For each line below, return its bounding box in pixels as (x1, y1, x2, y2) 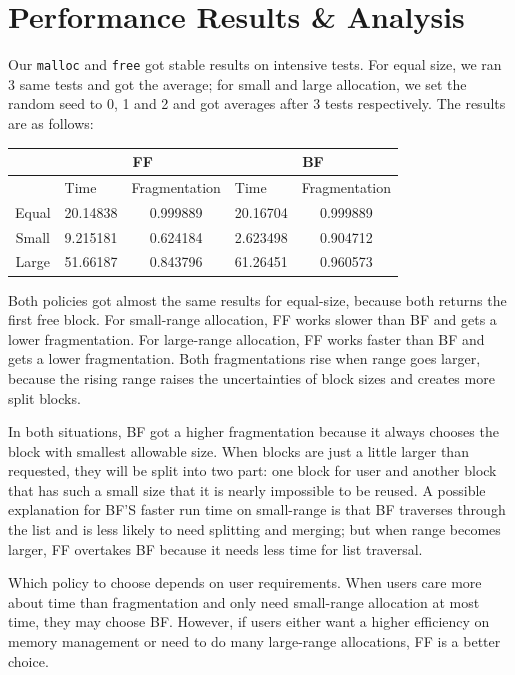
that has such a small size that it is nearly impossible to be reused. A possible (8, 479, 486, 500)
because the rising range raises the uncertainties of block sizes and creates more (8, 367, 495, 388)
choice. (8, 650, 49, 671)
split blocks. (8, 387, 81, 408)
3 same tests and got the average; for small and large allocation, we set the (8, 73, 467, 94)
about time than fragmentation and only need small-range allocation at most (8, 591, 480, 612)
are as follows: (8, 112, 94, 133)
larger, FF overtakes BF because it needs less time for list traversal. (8, 538, 423, 559)
